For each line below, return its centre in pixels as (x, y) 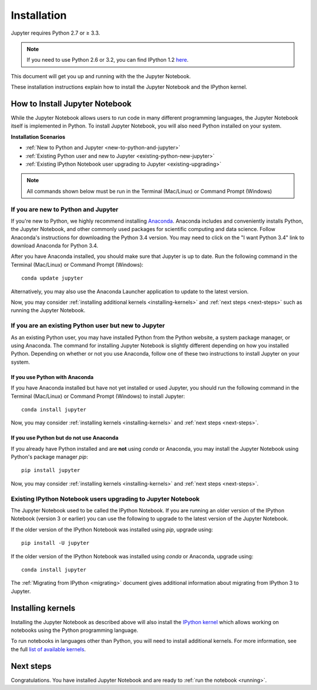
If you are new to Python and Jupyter (65, 209)
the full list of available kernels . (48, 649)
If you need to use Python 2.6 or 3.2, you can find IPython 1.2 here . (108, 60)
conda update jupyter (52, 278)
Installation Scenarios (38, 137)
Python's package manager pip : (49, 457)
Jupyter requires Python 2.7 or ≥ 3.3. (55, 33)
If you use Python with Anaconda (52, 377)
